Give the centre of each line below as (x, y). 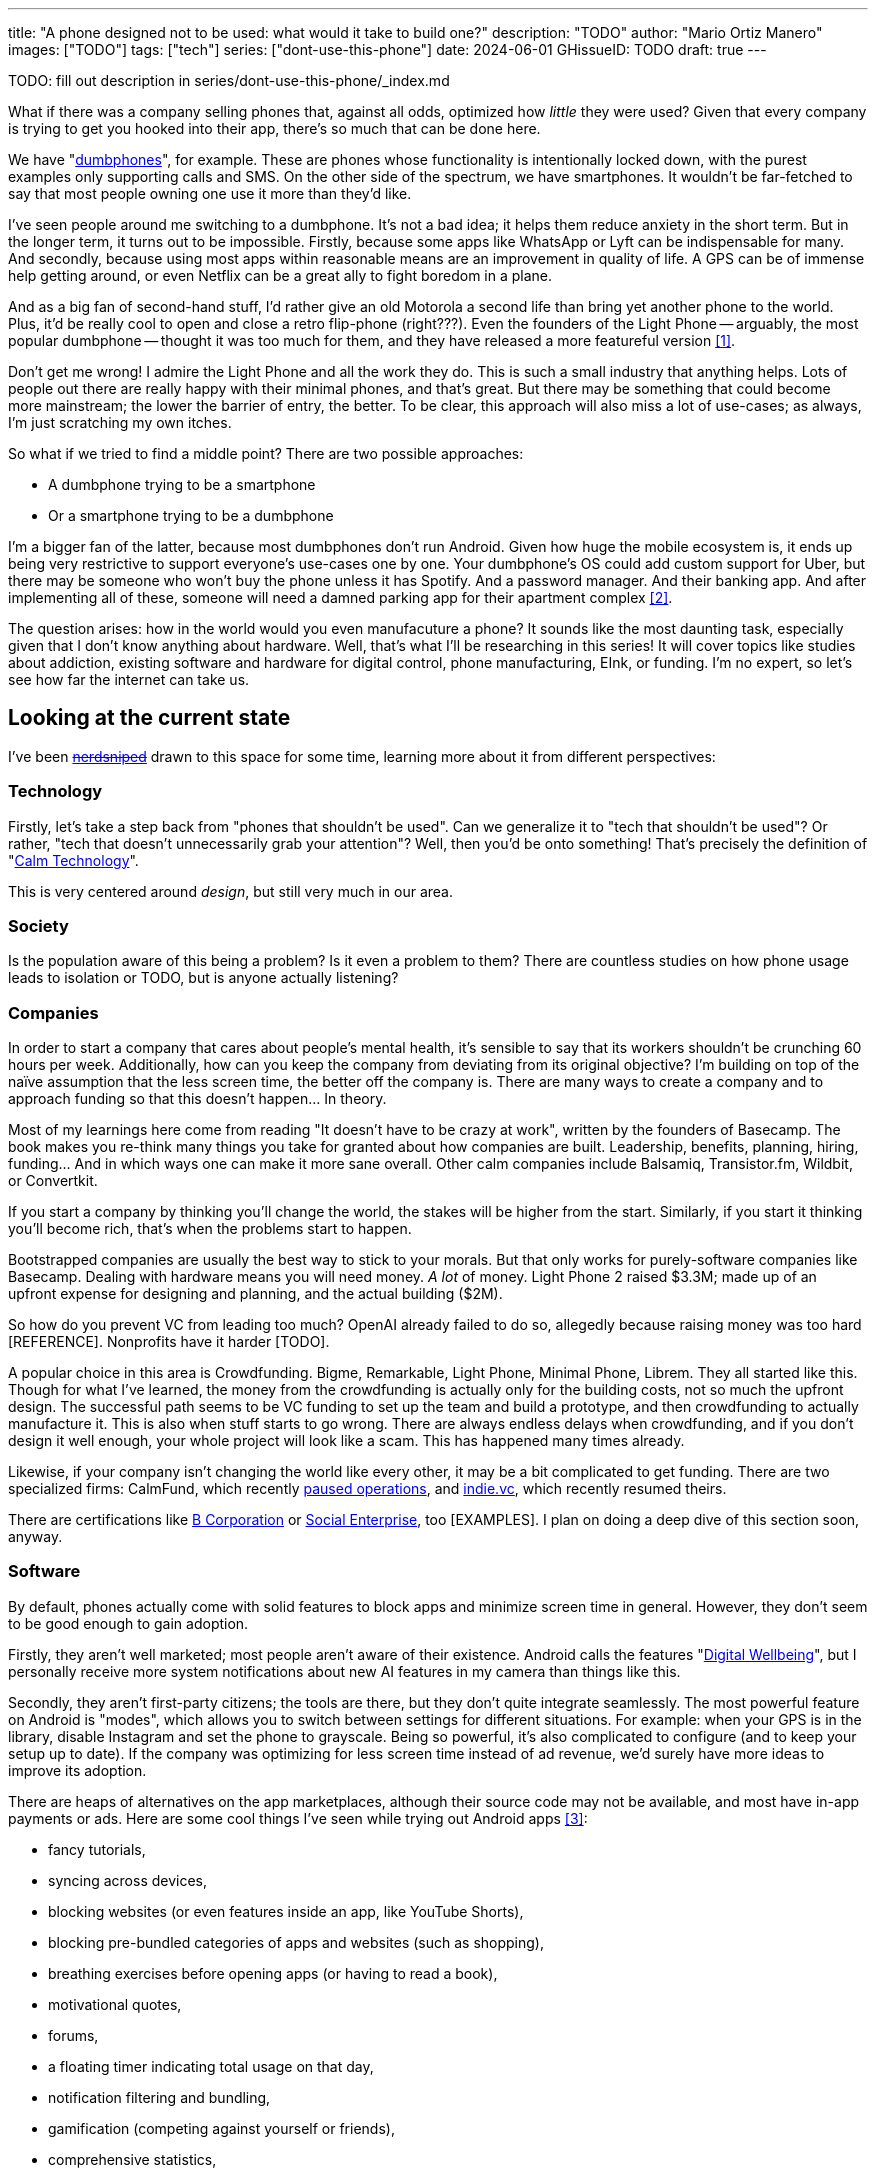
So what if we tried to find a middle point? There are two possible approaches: (266, 453)
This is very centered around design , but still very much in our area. (231, 891)
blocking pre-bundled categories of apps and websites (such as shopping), (296, 1942)
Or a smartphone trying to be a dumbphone (191, 515)
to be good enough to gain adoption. (128, 1623)
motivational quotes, (115, 2004)
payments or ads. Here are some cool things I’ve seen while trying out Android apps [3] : (298, 1818)
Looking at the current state (149, 718)
